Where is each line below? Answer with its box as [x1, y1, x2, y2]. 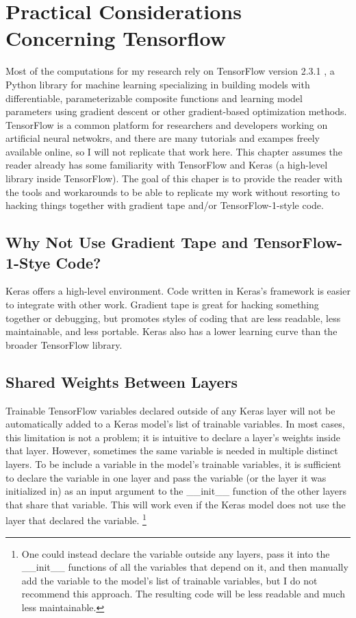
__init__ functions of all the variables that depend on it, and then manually [21, 560, 348, 574]
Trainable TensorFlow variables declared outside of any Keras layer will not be [5, 403, 335, 417]
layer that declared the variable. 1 [5, 511, 147, 528]
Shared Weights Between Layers [5, 371, 238, 392]
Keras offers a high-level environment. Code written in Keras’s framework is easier [5, 284, 351, 298]
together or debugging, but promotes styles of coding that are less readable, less [5, 310, 341, 325]
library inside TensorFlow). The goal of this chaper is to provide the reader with [5, 171, 342, 186]
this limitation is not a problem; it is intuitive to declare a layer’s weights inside [5, 430, 341, 444]
